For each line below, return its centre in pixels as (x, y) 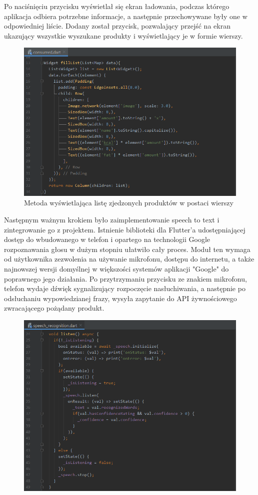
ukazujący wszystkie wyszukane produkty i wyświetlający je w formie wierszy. (123, 35)
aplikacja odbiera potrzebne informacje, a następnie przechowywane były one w (126, 16)
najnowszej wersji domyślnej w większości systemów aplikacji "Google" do (116, 268)
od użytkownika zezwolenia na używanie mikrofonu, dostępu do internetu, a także (129, 259)
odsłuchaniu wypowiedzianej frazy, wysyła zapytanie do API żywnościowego (120, 298)
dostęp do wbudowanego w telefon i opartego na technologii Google (107, 239)
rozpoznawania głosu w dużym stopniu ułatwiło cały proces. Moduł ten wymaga (127, 249)
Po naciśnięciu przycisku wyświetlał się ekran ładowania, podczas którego (117, 6)
